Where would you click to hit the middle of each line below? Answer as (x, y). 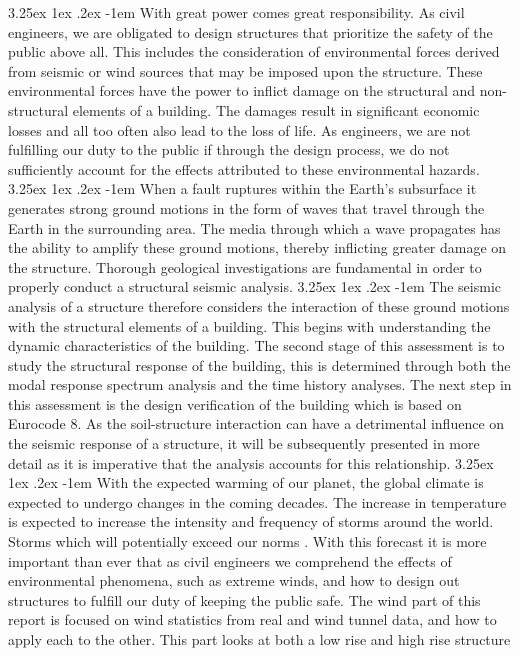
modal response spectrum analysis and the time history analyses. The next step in (260, 384)
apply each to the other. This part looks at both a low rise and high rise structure (259, 639)
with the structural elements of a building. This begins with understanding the (249, 325)
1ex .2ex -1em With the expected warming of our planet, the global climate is (246, 482)
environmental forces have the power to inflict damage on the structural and (242, 90)
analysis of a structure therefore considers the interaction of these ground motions (259, 305)
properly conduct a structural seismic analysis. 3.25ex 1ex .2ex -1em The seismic (255, 286)
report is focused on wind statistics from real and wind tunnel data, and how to (252, 619)
